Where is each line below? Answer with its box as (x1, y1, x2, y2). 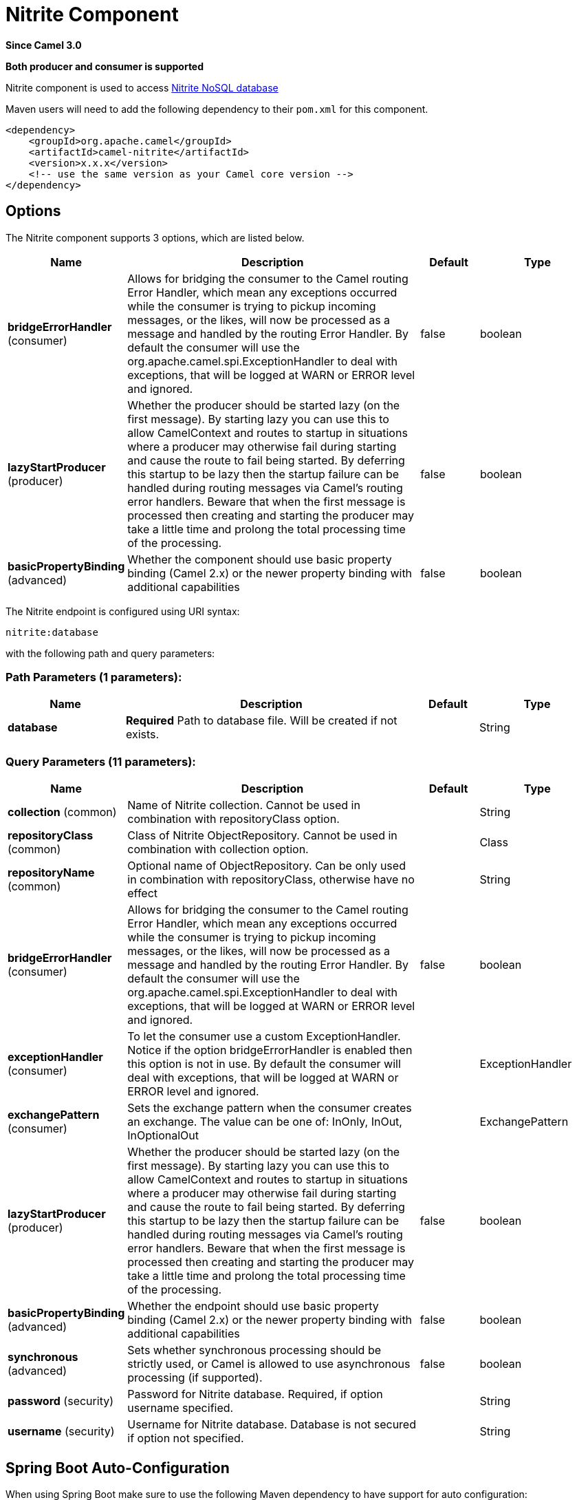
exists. (126, 727, 160, 742)
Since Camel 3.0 (6, 39, 82, 51)
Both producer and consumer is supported (6, 60, 204, 72)
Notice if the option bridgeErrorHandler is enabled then (127, 1043, 413, 1058)
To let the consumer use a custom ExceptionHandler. (127, 1029, 401, 1044)
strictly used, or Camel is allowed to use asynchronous (127, 1357, 411, 1371)
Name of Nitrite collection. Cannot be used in (127, 798, 360, 813)
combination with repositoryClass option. (127, 812, 340, 826)
